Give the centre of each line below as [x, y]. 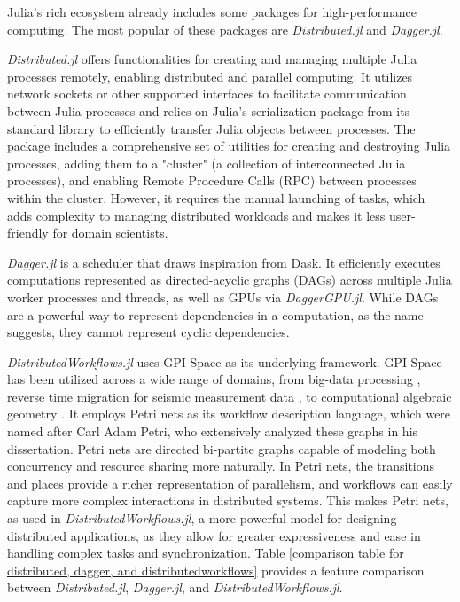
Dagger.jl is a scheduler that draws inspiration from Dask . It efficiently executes [224, 262]
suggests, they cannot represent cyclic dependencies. [148, 332]
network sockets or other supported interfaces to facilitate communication [207, 94]
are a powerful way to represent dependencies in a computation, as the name [215, 314]
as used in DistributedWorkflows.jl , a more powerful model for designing [202, 518]
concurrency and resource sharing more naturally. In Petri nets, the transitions [221, 466]
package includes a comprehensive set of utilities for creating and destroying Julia [229, 146]
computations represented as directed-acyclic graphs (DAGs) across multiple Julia [230, 280]
